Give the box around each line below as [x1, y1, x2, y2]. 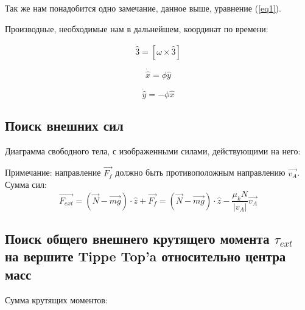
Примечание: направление [5, 166, 101, 179]
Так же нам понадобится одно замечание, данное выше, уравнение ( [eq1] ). [5, 2, 281, 14]
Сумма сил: [5, 178, 47, 191]
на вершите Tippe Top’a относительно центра [5, 247, 286, 266]
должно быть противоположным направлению [115, 166, 286, 179]
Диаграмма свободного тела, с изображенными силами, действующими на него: [5, 144, 301, 157]
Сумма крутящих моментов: [5, 293, 108, 306]
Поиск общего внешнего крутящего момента [5, 229, 270, 247]
